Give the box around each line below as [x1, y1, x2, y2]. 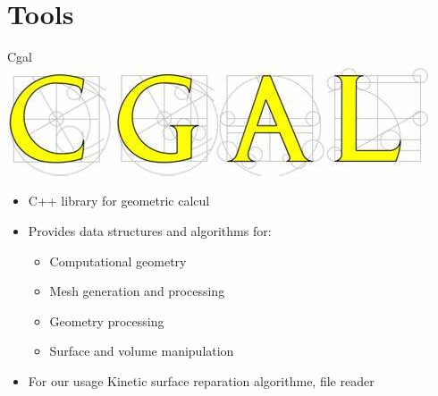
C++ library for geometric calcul [28, 191, 210, 210]
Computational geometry [49, 251, 187, 270]
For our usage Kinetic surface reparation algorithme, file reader [28, 371, 375, 390]
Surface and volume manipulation [49, 341, 234, 360]
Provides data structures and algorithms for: [28, 221, 272, 240]
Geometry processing [49, 311, 164, 330]
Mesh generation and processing [49, 282, 225, 300]
